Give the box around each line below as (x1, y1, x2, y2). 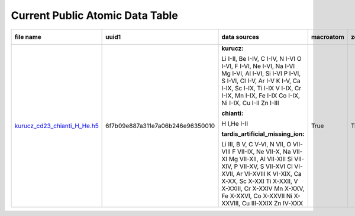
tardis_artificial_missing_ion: (221, 130, 305, 138)
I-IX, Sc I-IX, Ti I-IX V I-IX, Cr (221, 84, 302, 92)
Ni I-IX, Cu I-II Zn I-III (221, 99, 279, 107)
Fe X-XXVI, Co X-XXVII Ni (221, 192, 293, 200)
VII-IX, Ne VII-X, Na (237, 148, 291, 156)
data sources (221, 32, 260, 41)
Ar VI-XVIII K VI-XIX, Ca (235, 169, 302, 178)
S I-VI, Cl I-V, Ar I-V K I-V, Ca (221, 77, 301, 85)
